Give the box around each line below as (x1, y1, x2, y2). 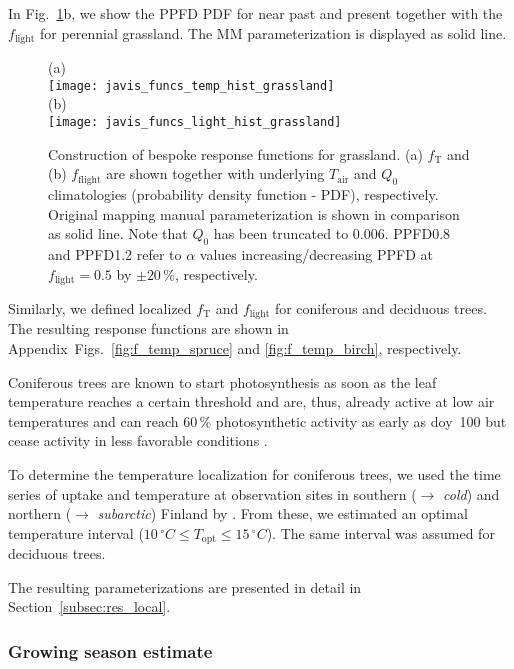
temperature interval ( (8, 522, 144, 543)
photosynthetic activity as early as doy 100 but (215, 410, 507, 431)
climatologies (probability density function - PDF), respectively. (48, 183, 439, 204)
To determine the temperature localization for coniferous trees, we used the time (8, 463, 501, 484)
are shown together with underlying (106, 163, 325, 184)
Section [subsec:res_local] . (8, 596, 171, 617)
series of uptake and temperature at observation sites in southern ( (8, 483, 417, 504)
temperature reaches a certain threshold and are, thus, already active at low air (8, 391, 495, 412)
